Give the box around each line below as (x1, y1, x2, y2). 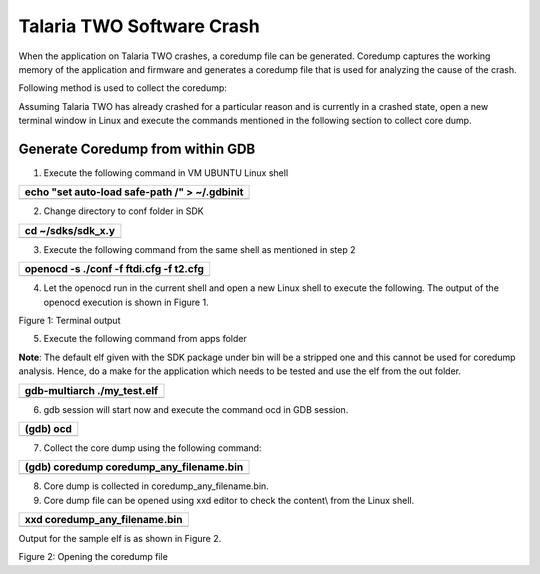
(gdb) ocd (24, 421, 72, 435)
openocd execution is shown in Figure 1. (43, 296, 209, 308)
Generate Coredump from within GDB (18, 140, 256, 157)
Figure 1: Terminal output (18, 314, 121, 326)
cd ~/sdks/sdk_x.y (24, 223, 115, 237)
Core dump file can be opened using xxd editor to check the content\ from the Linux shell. (43, 494, 415, 506)
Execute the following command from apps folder (43, 333, 247, 345)
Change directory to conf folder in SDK (43, 205, 204, 217)
